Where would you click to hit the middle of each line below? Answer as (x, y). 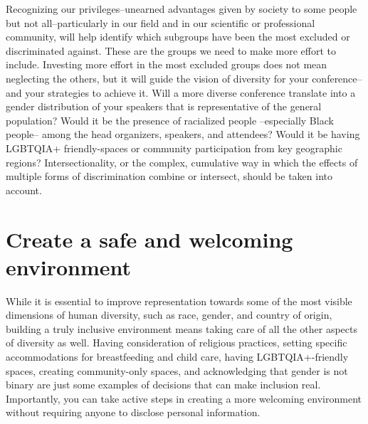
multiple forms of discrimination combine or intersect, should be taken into (169, 176)
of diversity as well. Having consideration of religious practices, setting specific (177, 343)
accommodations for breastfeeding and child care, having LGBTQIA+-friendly (177, 356)
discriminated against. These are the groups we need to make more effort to (171, 50)
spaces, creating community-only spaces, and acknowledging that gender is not (177, 370)
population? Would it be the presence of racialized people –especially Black (170, 120)
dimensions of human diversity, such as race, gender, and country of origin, (169, 315)
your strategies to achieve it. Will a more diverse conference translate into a (190, 92)
